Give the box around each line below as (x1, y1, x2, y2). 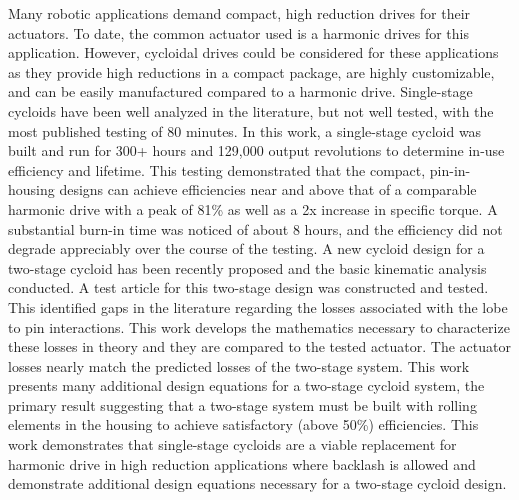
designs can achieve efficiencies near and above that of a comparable (59, 179, 477, 200)
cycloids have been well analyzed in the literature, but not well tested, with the (8, 100, 494, 121)
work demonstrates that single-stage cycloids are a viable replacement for (8, 434, 457, 455)
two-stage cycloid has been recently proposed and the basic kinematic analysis (8, 257, 487, 278)
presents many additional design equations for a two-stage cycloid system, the (8, 375, 485, 396)
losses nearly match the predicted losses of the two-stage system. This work (8, 355, 470, 376)
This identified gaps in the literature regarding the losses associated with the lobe (8, 296, 508, 317)
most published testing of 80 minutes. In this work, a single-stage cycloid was (8, 120, 482, 141)
